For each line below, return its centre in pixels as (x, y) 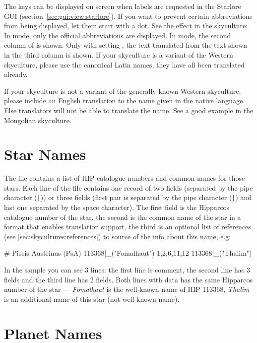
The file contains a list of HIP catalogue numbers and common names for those (125, 178)
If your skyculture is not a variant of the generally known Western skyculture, (123, 91)
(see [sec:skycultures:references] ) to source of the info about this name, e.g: (118, 236)
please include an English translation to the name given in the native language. (125, 101)
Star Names (45, 154)
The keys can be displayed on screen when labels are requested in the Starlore (123, 6)
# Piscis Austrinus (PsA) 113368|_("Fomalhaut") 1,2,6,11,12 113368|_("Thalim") (128, 253)
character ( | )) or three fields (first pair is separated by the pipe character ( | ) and (128, 197)
